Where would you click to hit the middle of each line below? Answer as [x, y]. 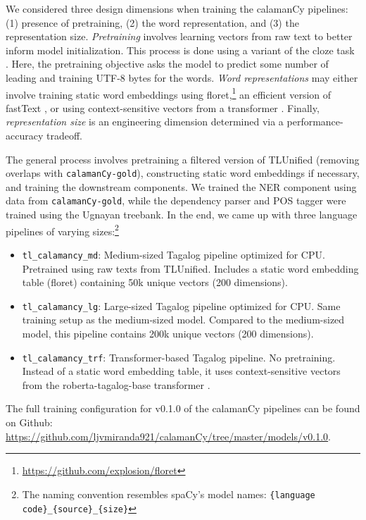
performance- [315, 122]
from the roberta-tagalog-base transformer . [116, 384]
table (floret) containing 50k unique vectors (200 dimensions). [155, 282]
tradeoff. [64, 135]
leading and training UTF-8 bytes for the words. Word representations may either [182, 77]
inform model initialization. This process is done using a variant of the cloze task [180, 50]
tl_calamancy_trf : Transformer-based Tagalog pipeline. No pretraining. [179, 357]
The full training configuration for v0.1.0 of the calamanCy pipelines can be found [183, 408]
